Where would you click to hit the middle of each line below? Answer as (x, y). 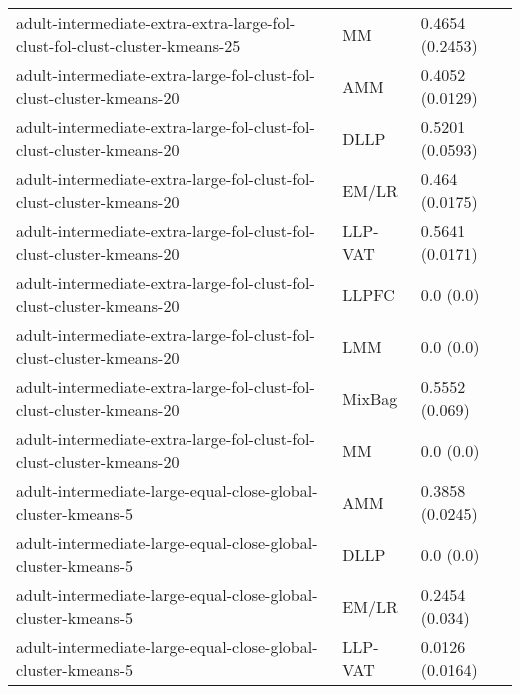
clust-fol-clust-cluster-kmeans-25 (128, 45)
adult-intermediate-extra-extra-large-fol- (156, 22)
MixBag (370, 398)
